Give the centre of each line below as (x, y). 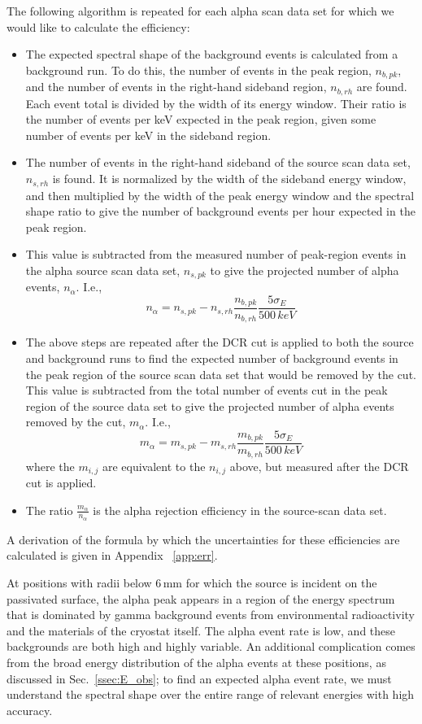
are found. (382, 87)
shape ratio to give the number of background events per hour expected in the (220, 211)
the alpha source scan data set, (103, 270)
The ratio (49, 510)
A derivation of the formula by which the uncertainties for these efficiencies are (203, 539)
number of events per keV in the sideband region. (148, 135)
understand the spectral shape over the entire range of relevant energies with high (211, 694)
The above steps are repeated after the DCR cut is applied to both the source (220, 342)
